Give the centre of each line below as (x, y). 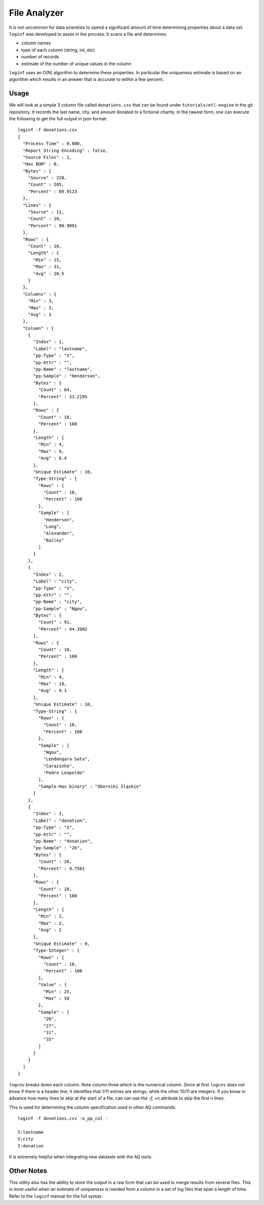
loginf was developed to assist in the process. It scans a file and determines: (88, 34)
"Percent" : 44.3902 (63, 629)
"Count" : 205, (46, 185)
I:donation (31, 1146)
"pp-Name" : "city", (58, 602)
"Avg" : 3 (39, 314)
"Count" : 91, (55, 622)
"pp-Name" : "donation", (63, 841)
